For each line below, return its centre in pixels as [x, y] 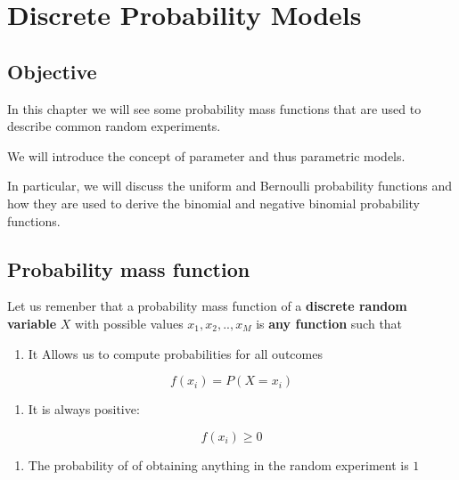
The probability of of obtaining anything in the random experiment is [218, 464]
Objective [52, 71]
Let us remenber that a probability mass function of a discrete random [207, 306]
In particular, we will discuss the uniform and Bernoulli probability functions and [229, 186]
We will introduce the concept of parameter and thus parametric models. [206, 155]
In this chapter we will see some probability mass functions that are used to [214, 108]
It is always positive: [84, 409]
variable [32, 323]
